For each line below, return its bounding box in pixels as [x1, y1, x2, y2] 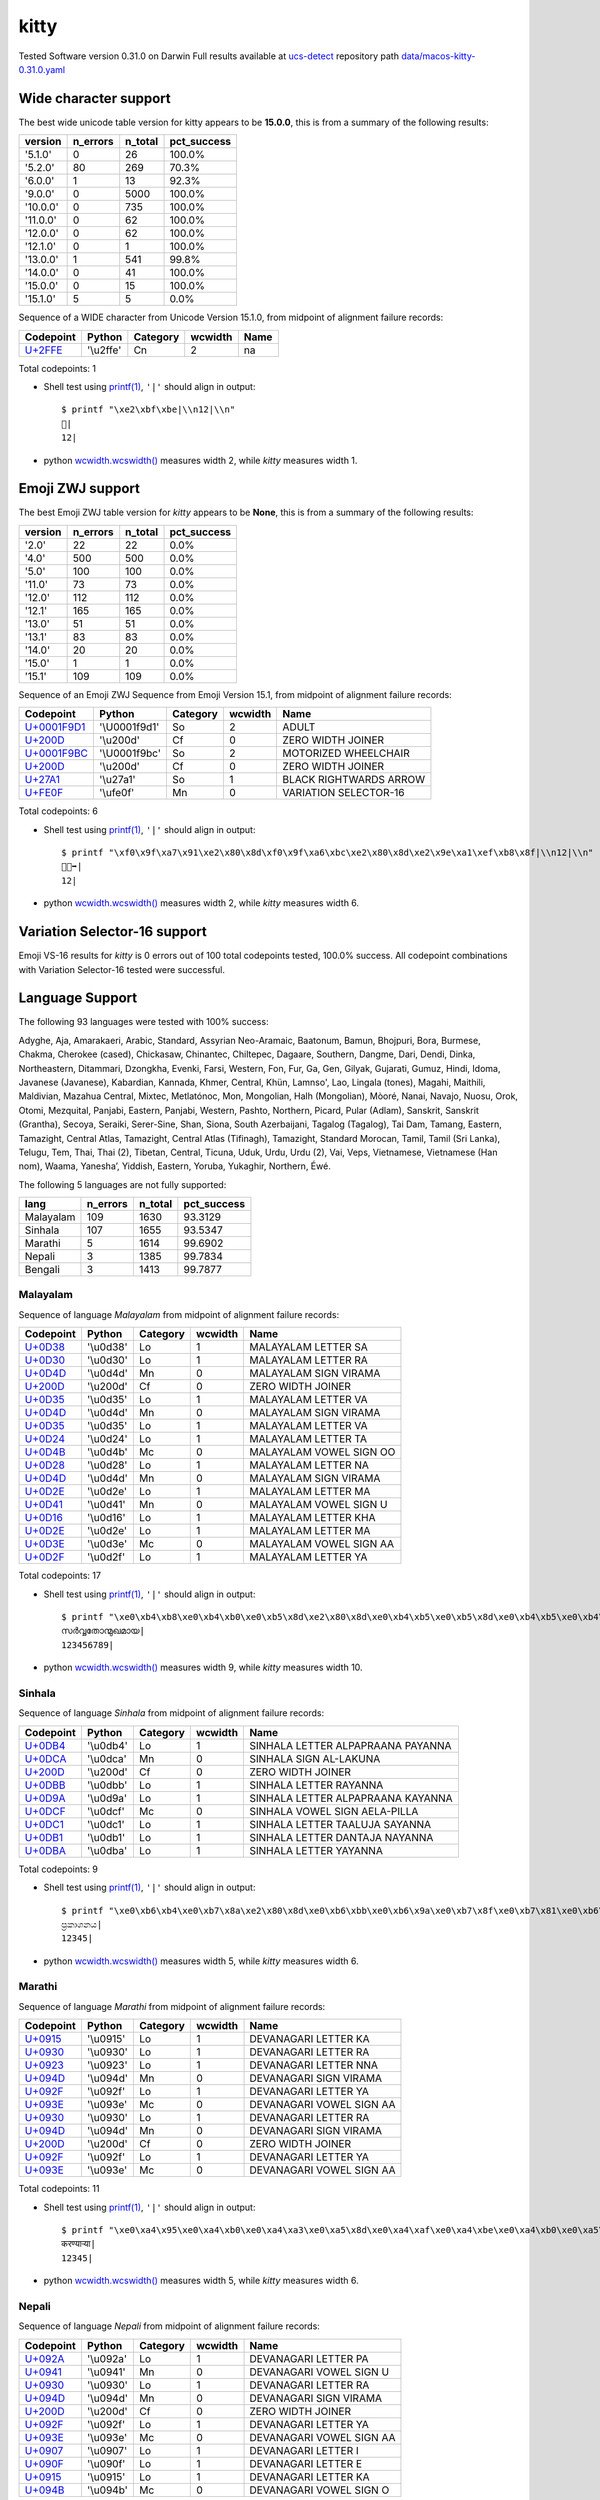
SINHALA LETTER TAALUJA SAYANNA [249, 1817, 432, 1831]
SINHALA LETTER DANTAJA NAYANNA [249, 1830, 434, 1844]
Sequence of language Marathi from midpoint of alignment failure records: [18, 2000, 326, 2012]
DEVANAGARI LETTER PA [249, 2351, 369, 2365]
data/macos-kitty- [401, 50, 476, 62]
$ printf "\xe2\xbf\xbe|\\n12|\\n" [61, 404, 236, 415]
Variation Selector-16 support [18, 923, 207, 940]
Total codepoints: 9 [18, 1863, 99, 1875]
